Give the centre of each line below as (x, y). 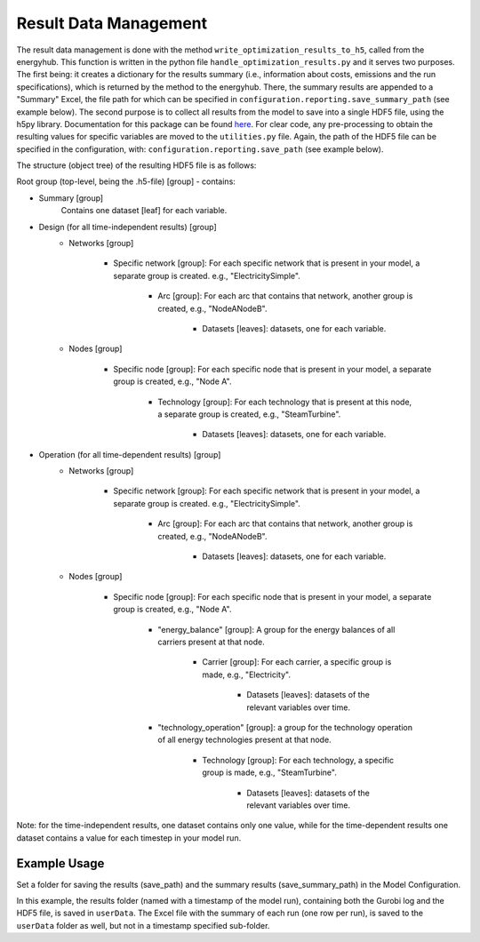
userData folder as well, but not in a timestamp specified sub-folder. (143, 925)
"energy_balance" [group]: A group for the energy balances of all (276, 629)
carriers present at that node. (212, 642)
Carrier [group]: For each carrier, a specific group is (297, 662)
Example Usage (60, 863)
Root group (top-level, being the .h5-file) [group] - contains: (126, 181)
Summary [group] (71, 198)
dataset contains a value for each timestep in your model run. (129, 838)
